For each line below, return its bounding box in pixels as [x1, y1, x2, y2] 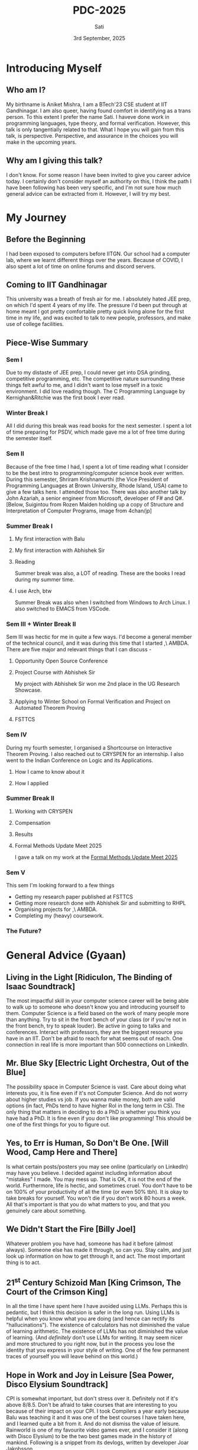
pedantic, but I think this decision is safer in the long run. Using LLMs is [6, 1309, 180, 1316]
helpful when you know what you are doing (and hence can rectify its [6, 1315, 175, 1322]
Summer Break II [6, 794, 55, 802]
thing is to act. [6, 1258, 41, 1266]
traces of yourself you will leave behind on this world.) [6, 1353, 138, 1360]
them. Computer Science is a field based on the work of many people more [6, 1010, 189, 1017]
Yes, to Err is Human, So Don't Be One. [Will [6, 1138, 169, 1148]
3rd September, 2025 [73, 34, 126, 41]
